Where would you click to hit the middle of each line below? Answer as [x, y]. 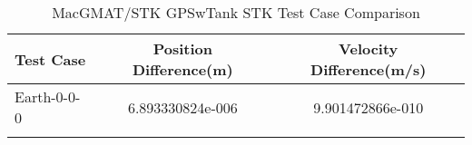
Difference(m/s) [369, 69]
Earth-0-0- [48, 97]
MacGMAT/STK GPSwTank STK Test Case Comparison [236, 12]
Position [182, 48]
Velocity [369, 48]
